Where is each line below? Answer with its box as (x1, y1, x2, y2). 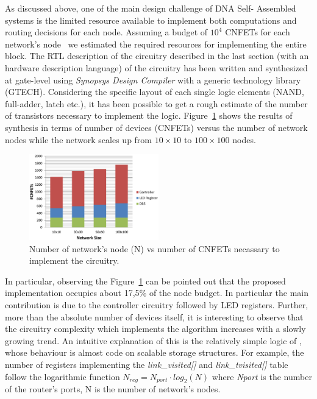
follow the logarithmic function (5, 370, 120, 383)
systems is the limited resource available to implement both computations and (5, 13, 297, 26)
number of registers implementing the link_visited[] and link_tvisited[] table (5, 358, 288, 371)
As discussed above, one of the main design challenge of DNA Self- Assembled (5, 2, 296, 14)
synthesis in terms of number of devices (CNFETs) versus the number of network (5, 121, 308, 133)
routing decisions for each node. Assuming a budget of (5, 26, 208, 38)
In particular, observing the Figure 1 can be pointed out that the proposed (5, 274, 286, 287)
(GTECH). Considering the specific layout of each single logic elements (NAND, (5, 85, 304, 98)
